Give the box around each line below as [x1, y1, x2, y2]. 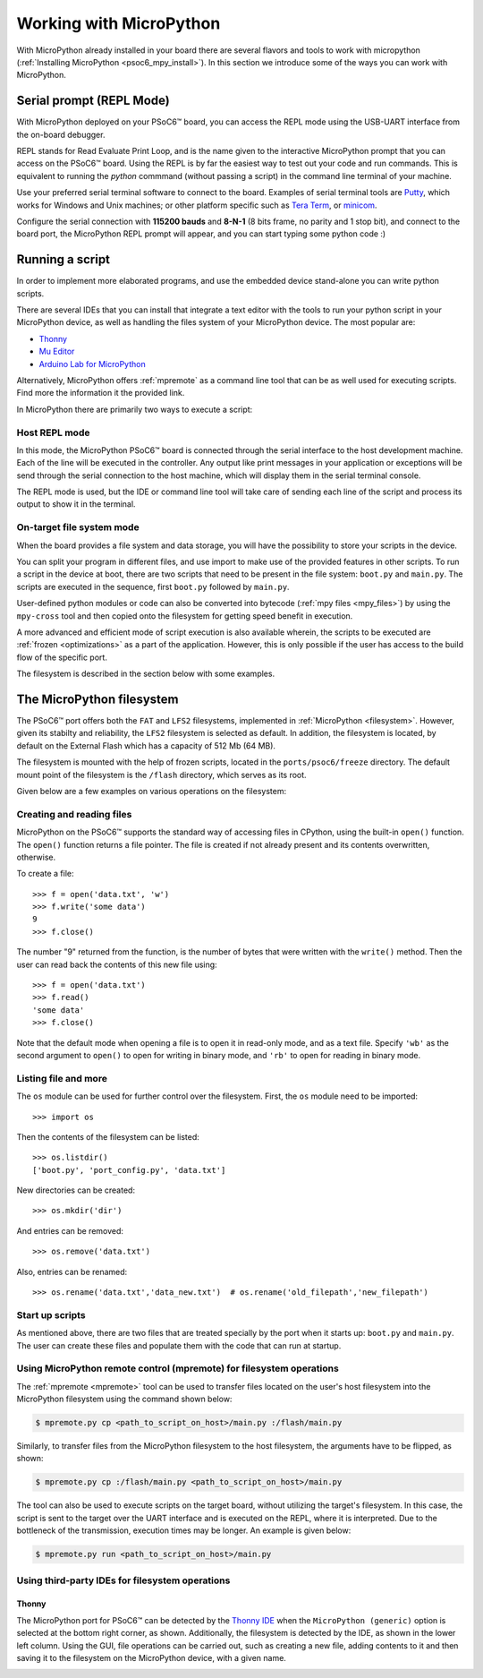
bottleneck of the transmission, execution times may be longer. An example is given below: [16, 1525, 352, 1536]
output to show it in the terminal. [16, 499, 136, 509]
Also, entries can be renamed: [16, 1266, 128, 1277]
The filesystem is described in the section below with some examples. [16, 668, 275, 680]
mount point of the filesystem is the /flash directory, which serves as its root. [16, 769, 308, 780]
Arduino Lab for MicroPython [38, 358, 147, 369]
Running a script [16, 252, 111, 268]
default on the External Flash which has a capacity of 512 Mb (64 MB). [16, 740, 276, 751]
